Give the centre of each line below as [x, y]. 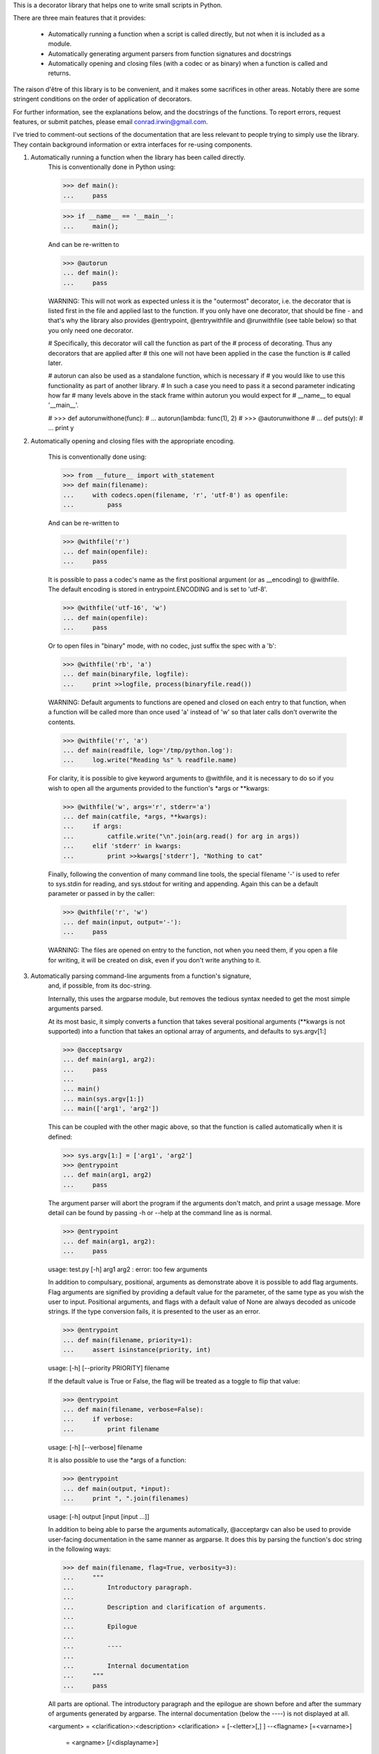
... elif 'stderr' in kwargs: [122, 846]
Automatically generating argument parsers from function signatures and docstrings [170, 53]
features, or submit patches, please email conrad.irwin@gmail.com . [111, 121]
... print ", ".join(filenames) [126, 1498]
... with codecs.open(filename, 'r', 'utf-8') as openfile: [176, 495]
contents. [62, 722]
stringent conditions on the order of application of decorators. [102, 99]
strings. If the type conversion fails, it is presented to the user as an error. [154, 1311]
